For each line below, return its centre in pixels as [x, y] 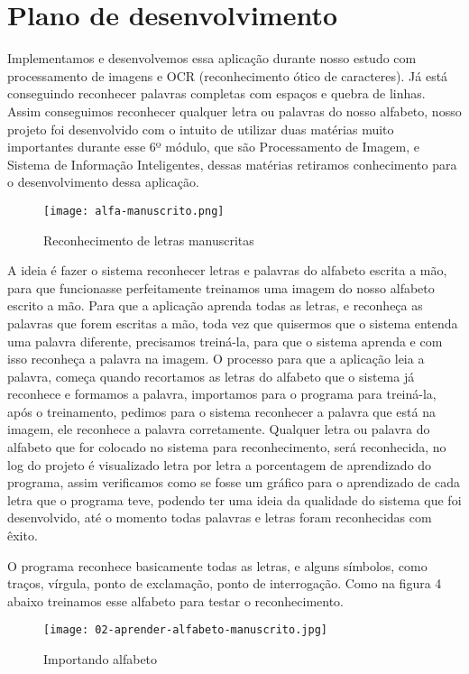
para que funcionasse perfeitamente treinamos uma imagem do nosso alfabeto [221, 287]
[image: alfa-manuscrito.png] [134, 211]
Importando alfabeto [101, 659]
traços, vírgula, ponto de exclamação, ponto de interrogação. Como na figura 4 [225, 583]
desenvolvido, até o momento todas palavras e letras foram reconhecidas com [220, 517]
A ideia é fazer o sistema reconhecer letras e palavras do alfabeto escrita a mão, [227, 270]
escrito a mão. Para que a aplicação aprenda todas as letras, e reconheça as [215, 305]
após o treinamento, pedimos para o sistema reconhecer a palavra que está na [221, 411]
